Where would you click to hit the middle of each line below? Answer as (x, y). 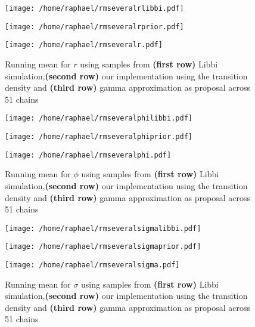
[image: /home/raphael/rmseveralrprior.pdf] (94, 27)
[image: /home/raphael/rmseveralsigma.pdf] (92, 265)
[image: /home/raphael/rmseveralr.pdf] (84, 45)
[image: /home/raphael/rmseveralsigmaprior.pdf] (103, 247)
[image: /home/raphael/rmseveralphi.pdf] (88, 155)
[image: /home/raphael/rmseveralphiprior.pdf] (99, 137)
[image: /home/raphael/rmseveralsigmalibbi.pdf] (103, 228)
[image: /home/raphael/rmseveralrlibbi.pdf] (94, 8)
